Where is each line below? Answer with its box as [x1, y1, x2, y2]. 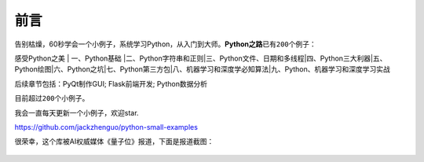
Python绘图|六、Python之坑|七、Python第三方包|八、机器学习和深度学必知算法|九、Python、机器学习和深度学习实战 [14, 64, 390, 74]
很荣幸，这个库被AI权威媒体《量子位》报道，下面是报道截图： [14, 137, 214, 146]
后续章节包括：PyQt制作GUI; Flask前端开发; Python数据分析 [14, 79, 208, 88]
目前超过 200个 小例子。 [14, 94, 90, 103]
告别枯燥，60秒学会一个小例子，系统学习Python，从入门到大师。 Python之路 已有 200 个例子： [14, 39, 317, 49]
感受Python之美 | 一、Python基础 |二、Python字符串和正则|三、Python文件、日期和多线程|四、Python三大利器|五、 [14, 53, 387, 63]
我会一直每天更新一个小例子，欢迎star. [14, 108, 139, 117]
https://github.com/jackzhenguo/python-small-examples [14, 122, 198, 131]
